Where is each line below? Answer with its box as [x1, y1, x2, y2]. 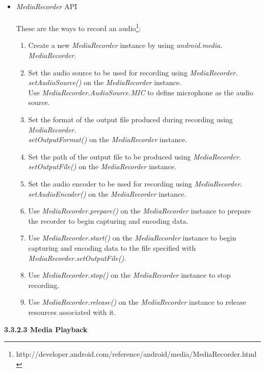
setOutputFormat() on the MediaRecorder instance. [28, 134, 187, 145]
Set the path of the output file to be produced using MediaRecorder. [28, 151, 241, 162]
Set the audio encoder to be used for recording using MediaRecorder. [28, 178, 243, 189]
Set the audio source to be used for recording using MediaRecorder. [28, 67, 238, 77]
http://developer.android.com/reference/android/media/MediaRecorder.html [16, 349, 257, 359]
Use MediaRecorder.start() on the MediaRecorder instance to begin [28, 232, 236, 243]
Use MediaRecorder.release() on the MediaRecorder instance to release [28, 297, 246, 307]
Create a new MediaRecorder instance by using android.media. [28, 40, 223, 50]
